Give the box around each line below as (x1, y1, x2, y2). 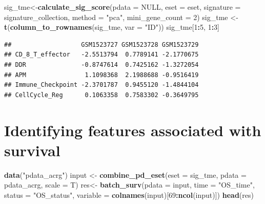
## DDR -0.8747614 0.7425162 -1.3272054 (4, 61, 199, 68)
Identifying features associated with (4, 119, 261, 140)
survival (4, 139, 60, 160)
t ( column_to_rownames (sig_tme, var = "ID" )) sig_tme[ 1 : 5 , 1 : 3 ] (4, 22, 220, 32)
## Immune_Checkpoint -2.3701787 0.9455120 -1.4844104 (4, 81, 199, 89)
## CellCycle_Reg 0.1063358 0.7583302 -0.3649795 (4, 91, 199, 99)
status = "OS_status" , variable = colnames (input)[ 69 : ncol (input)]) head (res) (4, 189, 254, 200)
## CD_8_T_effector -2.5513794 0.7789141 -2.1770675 (4, 51, 199, 59)
